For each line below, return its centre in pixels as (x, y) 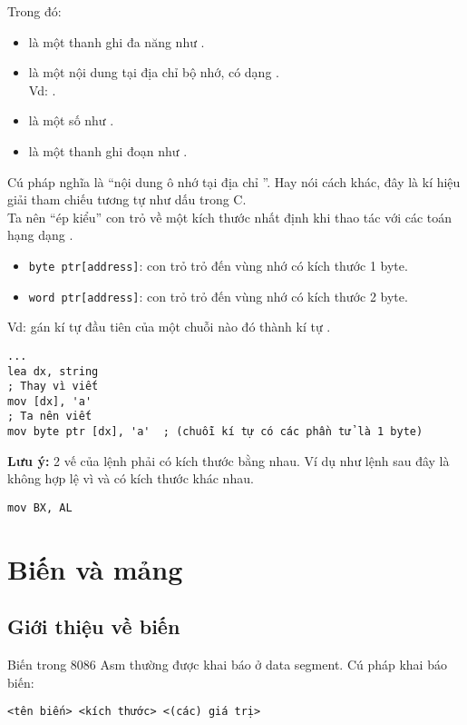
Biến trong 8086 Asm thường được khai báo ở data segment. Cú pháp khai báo (227, 665)
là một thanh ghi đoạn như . (108, 150)
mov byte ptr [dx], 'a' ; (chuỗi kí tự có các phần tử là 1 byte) (215, 432)
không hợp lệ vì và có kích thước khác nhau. (131, 478)
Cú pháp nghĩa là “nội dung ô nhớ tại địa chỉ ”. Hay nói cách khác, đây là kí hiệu (234, 181)
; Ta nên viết (50, 417)
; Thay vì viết (53, 387)
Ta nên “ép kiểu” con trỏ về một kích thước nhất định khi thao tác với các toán (230, 217)
